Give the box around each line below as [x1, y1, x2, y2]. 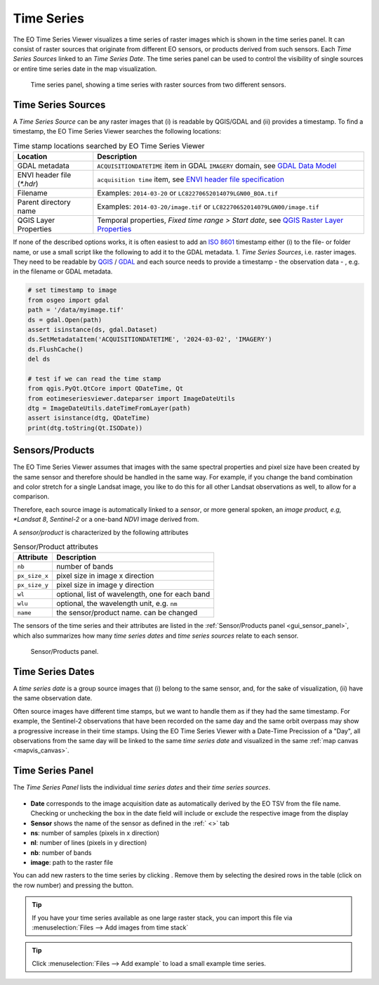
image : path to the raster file [30, 858, 114, 867]
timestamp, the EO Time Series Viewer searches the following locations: [13, 127, 221, 136]
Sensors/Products [13, 444, 95, 456]
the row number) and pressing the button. [13, 881, 134, 889]
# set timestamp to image [27, 286, 117, 295]
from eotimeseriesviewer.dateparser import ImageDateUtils [27, 394, 235, 402]
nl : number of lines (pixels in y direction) [30, 839, 147, 847]
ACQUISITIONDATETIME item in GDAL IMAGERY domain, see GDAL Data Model [97, 161, 337, 171]
